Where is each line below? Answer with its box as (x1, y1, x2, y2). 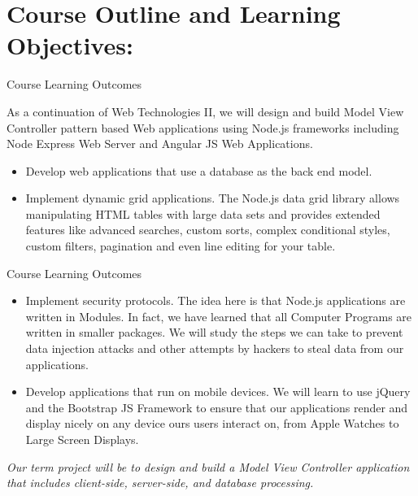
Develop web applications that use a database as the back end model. (25, 162, 372, 179)
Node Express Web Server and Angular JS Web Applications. (7, 135, 313, 152)
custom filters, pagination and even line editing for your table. (25, 237, 336, 255)
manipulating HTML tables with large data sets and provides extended (25, 205, 381, 222)
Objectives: (7, 28, 133, 62)
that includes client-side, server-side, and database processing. (7, 474, 314, 491)
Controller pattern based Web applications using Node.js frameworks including (7, 119, 399, 136)
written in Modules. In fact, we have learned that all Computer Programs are (25, 307, 412, 324)
